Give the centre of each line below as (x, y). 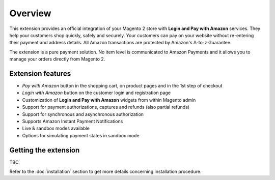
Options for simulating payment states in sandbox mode (81, 135)
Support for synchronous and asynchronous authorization (83, 114)
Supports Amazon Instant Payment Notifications (73, 121)
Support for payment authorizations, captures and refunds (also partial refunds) (106, 107)
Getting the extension (45, 150)
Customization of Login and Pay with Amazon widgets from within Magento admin (109, 100)
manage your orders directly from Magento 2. (57, 59)
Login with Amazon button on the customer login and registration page (96, 93)
